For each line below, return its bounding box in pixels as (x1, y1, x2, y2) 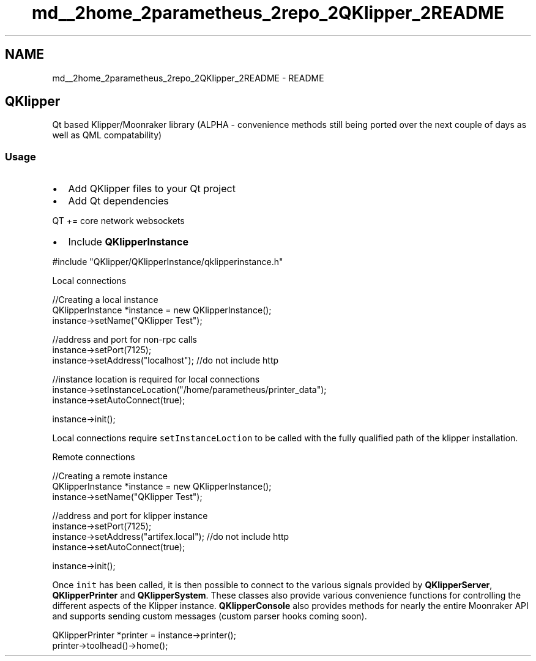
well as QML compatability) (52, 130, 162, 141)
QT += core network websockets (52, 215, 185, 226)
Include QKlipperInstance (68, 236, 188, 248)
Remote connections (52, 452, 135, 463)
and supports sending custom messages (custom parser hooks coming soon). (52, 611, 367, 622)
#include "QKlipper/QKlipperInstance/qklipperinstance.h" (52, 256, 283, 267)
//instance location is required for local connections (52, 374, 260, 385)
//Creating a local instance (52, 294, 158, 305)
